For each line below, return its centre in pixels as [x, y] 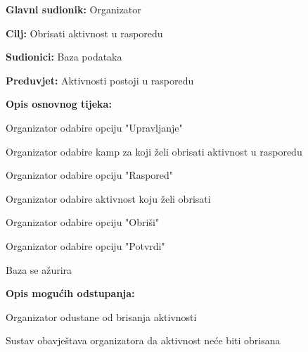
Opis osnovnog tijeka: [59, 104]
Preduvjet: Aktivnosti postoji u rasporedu [100, 80]
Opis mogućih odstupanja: [70, 293]
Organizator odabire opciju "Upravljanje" [94, 127]
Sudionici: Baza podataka [64, 57]
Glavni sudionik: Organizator [73, 9]
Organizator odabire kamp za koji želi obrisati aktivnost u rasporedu [154, 151]
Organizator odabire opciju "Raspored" [90, 175]
